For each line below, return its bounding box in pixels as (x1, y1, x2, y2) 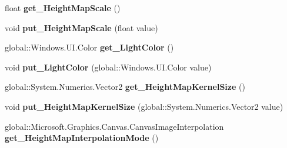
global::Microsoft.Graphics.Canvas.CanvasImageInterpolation (5, 120, 224, 132)
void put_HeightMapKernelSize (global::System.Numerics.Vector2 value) (5, 100, 283, 112)
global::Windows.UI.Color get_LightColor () (5, 41, 174, 53)
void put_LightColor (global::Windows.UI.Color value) (5, 60, 212, 73)
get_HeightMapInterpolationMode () (5, 132, 159, 144)
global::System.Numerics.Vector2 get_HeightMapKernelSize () (5, 80, 245, 93)
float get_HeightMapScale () (5, 2, 121, 14)
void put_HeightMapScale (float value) (5, 21, 158, 33)
